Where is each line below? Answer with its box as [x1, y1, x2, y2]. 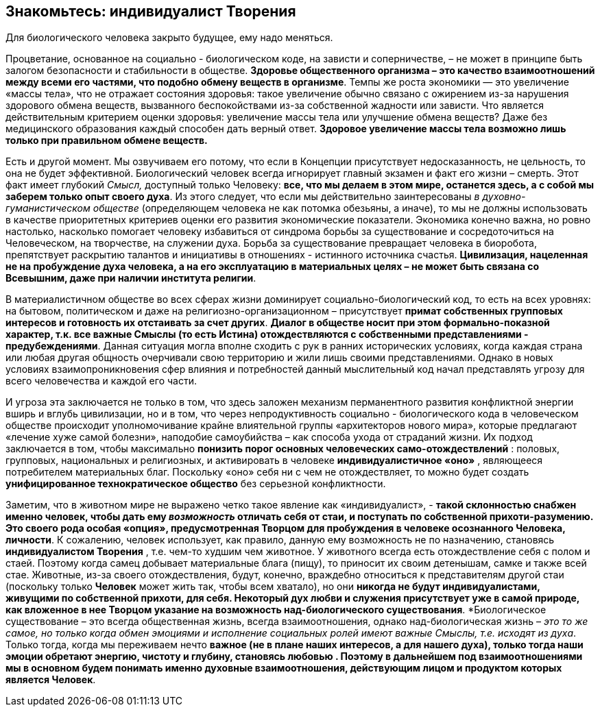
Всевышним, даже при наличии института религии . [5, 272, 256, 284]
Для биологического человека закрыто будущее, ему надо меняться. [5, 32, 333, 44]
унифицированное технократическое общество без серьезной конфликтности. [5, 478, 386, 490]
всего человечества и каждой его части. [5, 375, 197, 387]
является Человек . [5, 674, 96, 686]
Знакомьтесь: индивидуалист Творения [5, 3, 296, 20]
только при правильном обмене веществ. [5, 134, 208, 147]
